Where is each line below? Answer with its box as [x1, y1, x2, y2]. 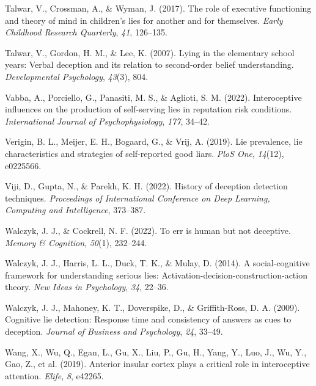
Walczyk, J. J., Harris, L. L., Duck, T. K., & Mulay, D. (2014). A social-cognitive [5, 257, 310, 269]
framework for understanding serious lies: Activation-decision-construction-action [5, 268, 307, 281]
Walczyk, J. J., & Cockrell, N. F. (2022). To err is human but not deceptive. [5, 224, 291, 236]
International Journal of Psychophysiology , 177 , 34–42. [5, 114, 210, 127]
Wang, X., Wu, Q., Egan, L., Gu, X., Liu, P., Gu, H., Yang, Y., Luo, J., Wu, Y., [5, 345, 307, 358]
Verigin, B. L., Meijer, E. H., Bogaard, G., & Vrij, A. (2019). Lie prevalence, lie [5, 135, 303, 148]
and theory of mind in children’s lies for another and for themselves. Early [5, 13, 283, 26]
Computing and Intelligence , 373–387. [5, 203, 146, 216]
